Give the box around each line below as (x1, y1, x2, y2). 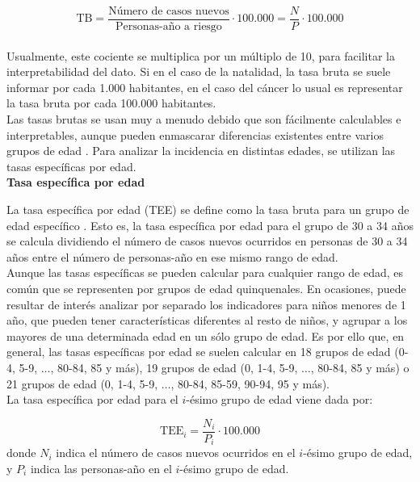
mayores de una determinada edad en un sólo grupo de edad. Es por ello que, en (6, 327, 405, 344)
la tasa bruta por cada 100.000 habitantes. (6, 94, 216, 111)
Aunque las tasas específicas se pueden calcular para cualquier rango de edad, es (6, 264, 404, 281)
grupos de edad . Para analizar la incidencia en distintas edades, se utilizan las (6, 142, 396, 159)
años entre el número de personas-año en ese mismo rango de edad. (6, 248, 338, 265)
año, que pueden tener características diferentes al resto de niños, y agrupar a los (6, 312, 408, 329)
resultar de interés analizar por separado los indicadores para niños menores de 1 (6, 295, 406, 312)
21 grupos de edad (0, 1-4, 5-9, (6, 375, 158, 392)
